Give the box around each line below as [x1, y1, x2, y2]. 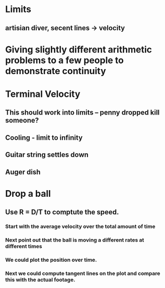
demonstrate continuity [5, 65, 107, 77]
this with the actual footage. [5, 276, 75, 283]
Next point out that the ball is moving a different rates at [5, 236, 144, 243]
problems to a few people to [5, 54, 124, 66]
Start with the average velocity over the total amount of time [5, 223, 155, 230]
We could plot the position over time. [5, 256, 97, 263]
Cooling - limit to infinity [5, 133, 83, 142]
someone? [5, 116, 39, 125]
